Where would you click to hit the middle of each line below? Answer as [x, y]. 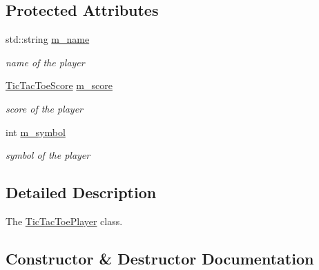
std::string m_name [48, 39]
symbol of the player [48, 155]
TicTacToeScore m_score [59, 85]
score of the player [45, 108]
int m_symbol [36, 132]
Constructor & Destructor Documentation [160, 258]
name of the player [45, 62]
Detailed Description [81, 192]
